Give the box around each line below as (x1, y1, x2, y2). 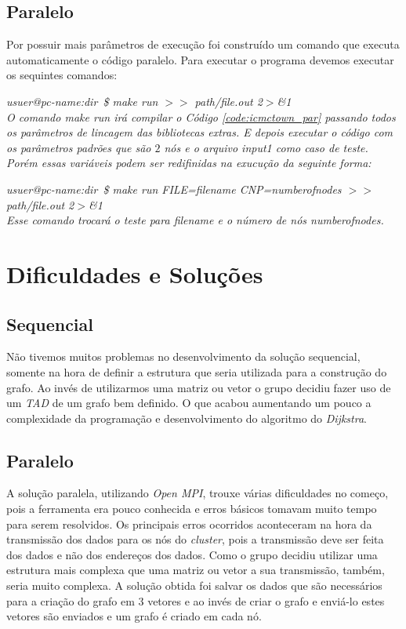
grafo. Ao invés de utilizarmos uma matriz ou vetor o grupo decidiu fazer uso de (6, 379, 391, 395)
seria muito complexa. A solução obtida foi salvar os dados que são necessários (6, 577, 382, 594)
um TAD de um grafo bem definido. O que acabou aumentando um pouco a (6, 394, 372, 411)
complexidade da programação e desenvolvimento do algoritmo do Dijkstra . (6, 409, 367, 426)
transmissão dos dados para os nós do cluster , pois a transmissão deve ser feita (6, 531, 384, 547)
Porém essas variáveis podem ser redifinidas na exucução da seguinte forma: (6, 155, 372, 171)
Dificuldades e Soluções (6, 257, 263, 289)
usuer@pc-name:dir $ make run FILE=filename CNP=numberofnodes (6, 180, 342, 197)
